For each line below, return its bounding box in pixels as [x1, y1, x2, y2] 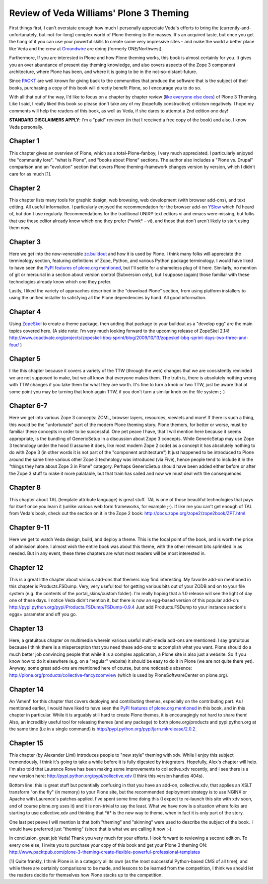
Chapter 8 [9, 483, 41, 492]
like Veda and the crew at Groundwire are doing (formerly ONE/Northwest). [9, 45, 163, 52]
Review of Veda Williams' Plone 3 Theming [9, 7, 189, 18]
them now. [9, 225, 31, 231]
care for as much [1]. [9, 171, 52, 177]
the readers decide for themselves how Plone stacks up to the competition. [9, 872, 163, 878]
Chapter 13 [9, 624, 44, 632]
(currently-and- [219, 25, 252, 31]
